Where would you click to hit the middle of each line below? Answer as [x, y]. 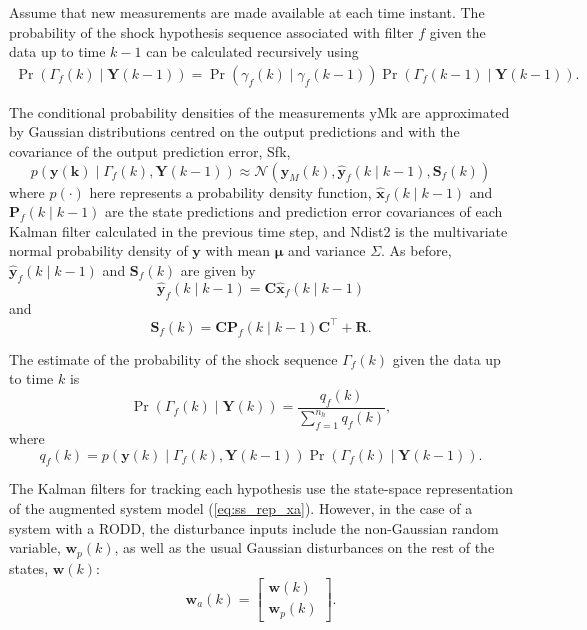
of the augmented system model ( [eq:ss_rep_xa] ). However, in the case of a [241, 508]
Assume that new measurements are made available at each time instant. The [247, 12]
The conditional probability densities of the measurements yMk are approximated [259, 111]
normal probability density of [98, 250]
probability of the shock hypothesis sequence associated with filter [211, 31]
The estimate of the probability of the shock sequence [173, 358]
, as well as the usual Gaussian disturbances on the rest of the [304, 547]
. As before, [416, 250]
